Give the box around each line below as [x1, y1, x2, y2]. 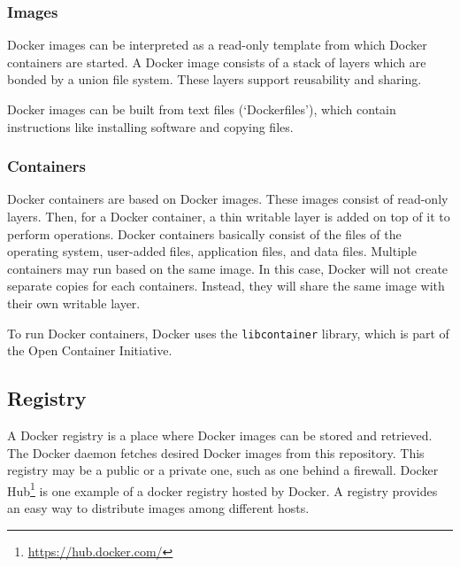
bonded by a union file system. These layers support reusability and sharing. [7, 70, 422, 89]
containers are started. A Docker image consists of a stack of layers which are [7, 52, 426, 71]
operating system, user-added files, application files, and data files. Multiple [7, 242, 417, 260]
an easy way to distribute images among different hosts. [7, 499, 310, 517]
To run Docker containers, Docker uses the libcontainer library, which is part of [7, 323, 449, 342]
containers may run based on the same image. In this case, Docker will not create [7, 259, 448, 277]
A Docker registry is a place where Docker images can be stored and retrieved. [7, 426, 433, 445]
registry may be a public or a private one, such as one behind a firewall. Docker [7, 461, 439, 479]
